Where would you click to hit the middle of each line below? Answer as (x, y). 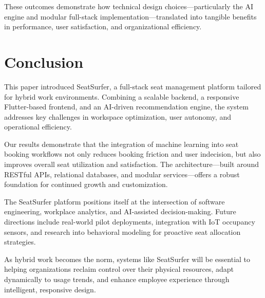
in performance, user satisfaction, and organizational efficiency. (103, 26)
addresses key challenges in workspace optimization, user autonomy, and (118, 116)
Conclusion (44, 61)
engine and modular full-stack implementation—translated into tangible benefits (130, 16)
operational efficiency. (38, 127)
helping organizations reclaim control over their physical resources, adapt (119, 269)
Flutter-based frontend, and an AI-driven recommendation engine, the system (126, 107)
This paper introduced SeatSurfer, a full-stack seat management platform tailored (133, 86)
